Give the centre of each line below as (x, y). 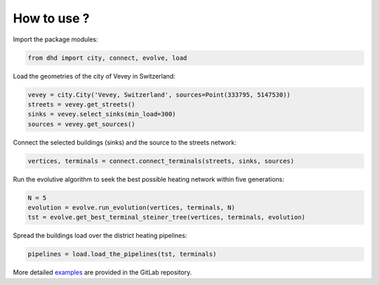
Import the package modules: (55, 39)
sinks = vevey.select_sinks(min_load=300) (102, 114)
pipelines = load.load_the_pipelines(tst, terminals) (122, 254)
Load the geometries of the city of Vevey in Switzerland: (94, 76)
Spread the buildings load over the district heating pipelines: (100, 236)
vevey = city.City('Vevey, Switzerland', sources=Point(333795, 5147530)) (159, 94)
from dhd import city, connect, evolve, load (107, 58)
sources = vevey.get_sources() (82, 124)
